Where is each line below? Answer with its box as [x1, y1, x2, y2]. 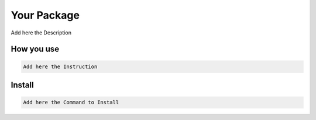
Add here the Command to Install [23, 99, 119, 106]
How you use [11, 44, 60, 54]
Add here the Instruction [23, 63, 98, 70]
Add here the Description [11, 29, 71, 36]
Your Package [11, 9, 80, 22]
